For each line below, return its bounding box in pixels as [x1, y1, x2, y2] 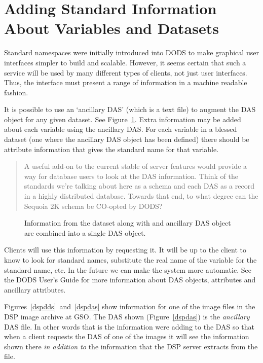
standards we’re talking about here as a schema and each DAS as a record [24, 180, 254, 191]
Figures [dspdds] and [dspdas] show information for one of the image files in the [4, 301, 255, 312]
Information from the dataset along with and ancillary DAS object [24, 217, 231, 228]
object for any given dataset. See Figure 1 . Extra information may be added [4, 114, 241, 124]
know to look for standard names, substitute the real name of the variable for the [4, 255, 257, 265]
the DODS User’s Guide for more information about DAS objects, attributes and [4, 274, 256, 285]
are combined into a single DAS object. [24, 227, 146, 238]
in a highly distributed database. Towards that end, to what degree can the [24, 191, 258, 201]
